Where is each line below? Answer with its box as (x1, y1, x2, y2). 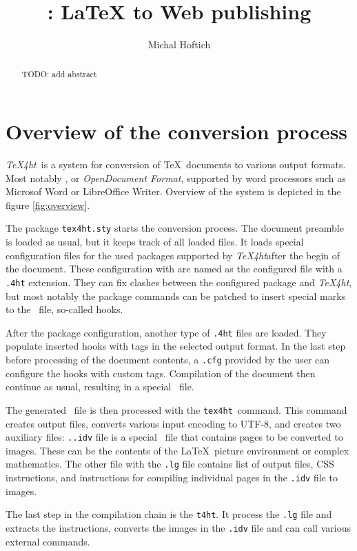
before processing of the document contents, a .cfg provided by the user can (6, 352, 330, 367)
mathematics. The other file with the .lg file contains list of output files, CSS (6, 457, 334, 471)
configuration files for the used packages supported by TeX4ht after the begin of (6, 248, 340, 262)
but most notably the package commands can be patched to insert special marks (6, 288, 346, 303)
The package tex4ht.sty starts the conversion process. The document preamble (6, 221, 344, 235)
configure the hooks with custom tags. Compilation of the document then (6, 365, 316, 380)
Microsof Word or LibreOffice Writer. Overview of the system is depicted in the (6, 184, 341, 199)
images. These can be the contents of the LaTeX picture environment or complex (6, 443, 349, 457)
